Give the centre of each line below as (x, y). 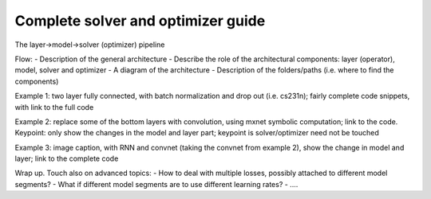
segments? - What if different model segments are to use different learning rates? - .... (156, 184)
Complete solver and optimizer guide (140, 21)
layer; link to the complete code (67, 158)
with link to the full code (54, 107)
